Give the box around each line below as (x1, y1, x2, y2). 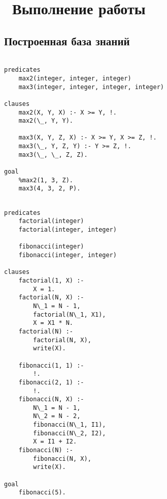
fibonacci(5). (18, 489, 66, 496)
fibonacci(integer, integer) (18, 252, 117, 259)
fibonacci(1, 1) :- (18, 362, 84, 369)
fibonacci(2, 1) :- (18, 378, 84, 386)
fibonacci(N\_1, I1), (33, 421, 106, 429)
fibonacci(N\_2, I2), (33, 429, 106, 437)
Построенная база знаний (4, 33, 130, 48)
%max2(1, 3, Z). (18, 176, 74, 184)
